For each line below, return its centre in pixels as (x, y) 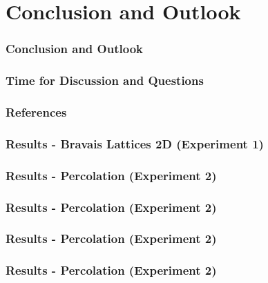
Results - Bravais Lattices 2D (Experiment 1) (135, 143)
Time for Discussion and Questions (105, 80)
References (36, 111)
